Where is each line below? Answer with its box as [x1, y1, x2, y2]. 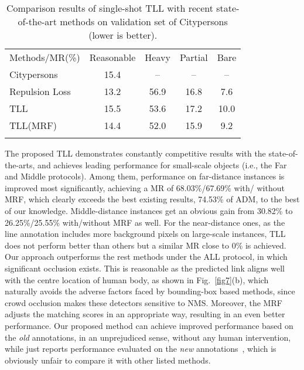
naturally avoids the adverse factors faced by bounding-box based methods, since [5, 285, 295, 297]
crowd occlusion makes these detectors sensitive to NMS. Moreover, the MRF [5, 296, 282, 308]
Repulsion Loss [9, 84, 71, 98]
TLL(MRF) [9, 118, 57, 132]
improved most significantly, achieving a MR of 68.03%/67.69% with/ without [5, 181, 285, 194]
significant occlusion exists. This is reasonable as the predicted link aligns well [5, 262, 285, 274]
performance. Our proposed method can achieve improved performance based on [5, 319, 293, 331]
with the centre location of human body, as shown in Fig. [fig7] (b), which [5, 273, 269, 286]
